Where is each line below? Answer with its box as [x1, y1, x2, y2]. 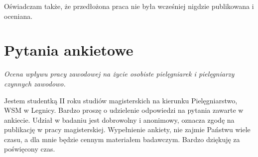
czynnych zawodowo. [4, 78, 66, 88]
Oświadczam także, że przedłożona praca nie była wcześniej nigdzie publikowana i [4, 1, 254, 11]
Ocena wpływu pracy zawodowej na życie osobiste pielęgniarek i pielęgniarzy [4, 69, 235, 79]
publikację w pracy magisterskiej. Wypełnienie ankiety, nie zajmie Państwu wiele [4, 124, 251, 135]
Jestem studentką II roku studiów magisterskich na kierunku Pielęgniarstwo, [4, 95, 238, 105]
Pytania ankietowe [4, 40, 133, 60]
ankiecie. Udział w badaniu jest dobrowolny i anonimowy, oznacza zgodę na [4, 114, 235, 125]
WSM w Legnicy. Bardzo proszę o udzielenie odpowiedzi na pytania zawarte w [4, 105, 244, 115]
